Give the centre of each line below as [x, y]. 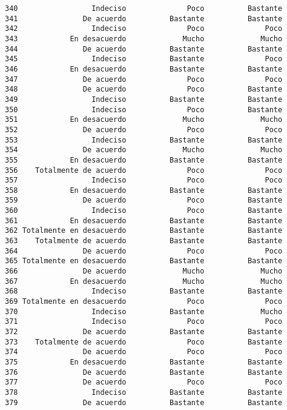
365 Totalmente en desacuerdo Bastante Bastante [144, 261]
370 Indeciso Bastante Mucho [144, 311]
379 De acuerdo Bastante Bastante [144, 402]
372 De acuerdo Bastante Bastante [144, 332]
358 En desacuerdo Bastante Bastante [144, 190]
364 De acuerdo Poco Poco [144, 251]
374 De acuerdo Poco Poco [144, 352]
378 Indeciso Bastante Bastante [144, 392]
